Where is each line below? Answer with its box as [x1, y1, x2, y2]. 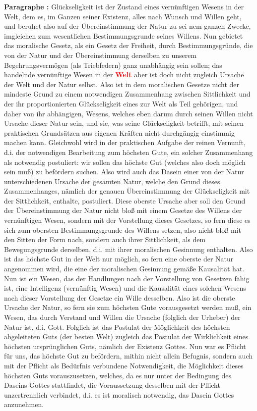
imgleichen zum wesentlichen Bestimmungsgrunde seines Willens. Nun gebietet [4, 30, 243, 41]
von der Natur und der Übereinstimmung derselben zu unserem [4, 50, 197, 60]
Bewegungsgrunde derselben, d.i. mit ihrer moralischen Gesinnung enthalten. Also [4, 244, 253, 254]
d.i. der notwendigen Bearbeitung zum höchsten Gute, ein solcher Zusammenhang [4, 147, 253, 157]
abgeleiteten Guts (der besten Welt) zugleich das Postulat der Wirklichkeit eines [4, 331, 249, 342]
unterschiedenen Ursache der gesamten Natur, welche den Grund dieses [4, 176, 220, 186]
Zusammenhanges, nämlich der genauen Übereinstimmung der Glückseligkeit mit [4, 186, 250, 196]
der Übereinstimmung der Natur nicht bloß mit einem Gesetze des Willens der [4, 205, 242, 215]
